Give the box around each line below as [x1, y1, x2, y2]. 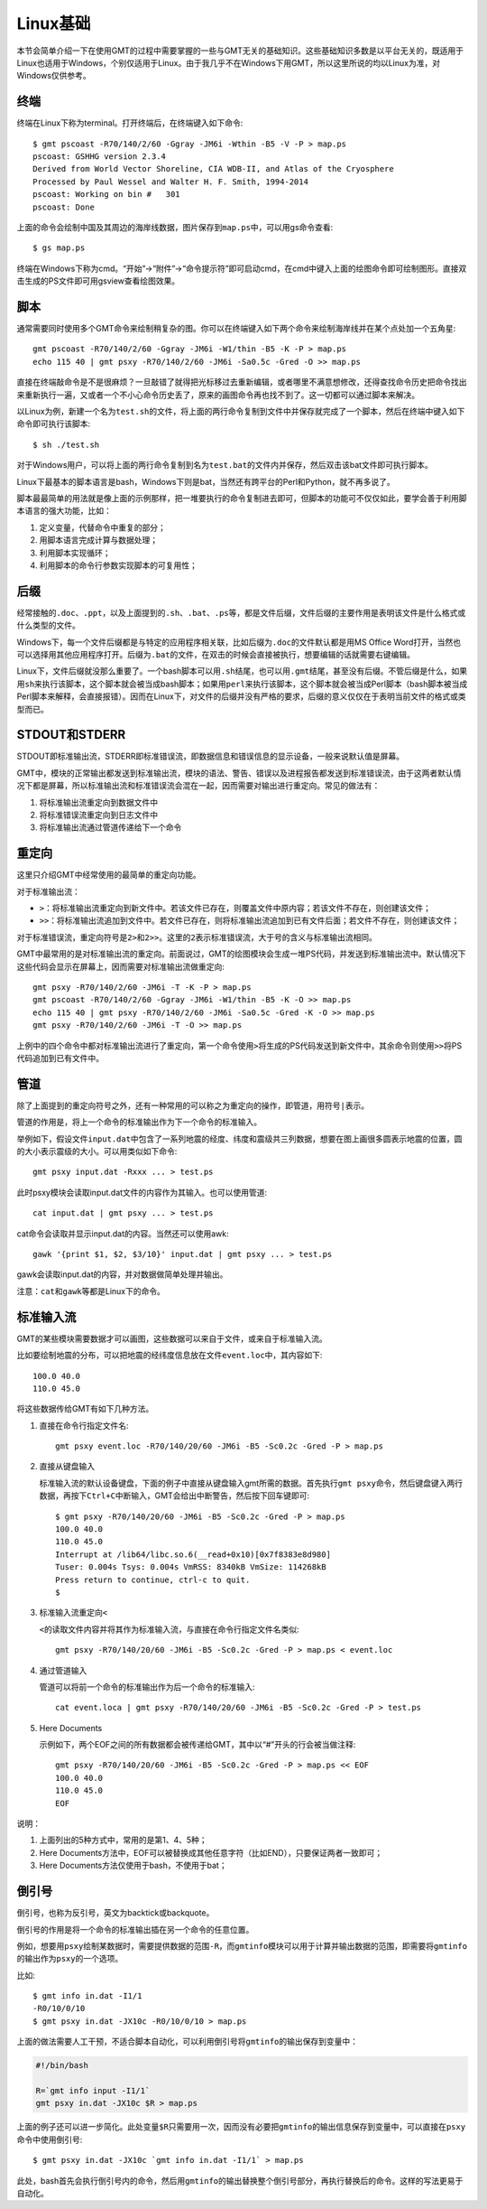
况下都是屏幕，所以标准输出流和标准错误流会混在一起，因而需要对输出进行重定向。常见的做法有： [16, 780, 381, 791]
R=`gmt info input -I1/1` [35, 2086, 151, 2096]
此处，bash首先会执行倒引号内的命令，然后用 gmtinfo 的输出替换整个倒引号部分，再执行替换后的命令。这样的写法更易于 [16, 2175, 464, 2186]
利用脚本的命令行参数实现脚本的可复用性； [39, 560, 198, 571]
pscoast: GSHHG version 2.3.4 [32, 152, 167, 162]
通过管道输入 [39, 1664, 87, 1675]
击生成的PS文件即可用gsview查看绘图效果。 [16, 275, 180, 286]
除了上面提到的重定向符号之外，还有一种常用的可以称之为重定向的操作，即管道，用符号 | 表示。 [16, 1100, 370, 1111]
